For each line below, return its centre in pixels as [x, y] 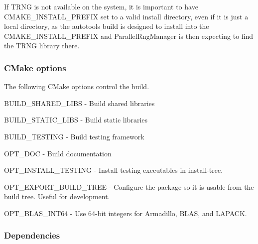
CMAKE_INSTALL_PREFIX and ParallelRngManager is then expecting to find [129, 36]
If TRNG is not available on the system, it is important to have [101, 6]
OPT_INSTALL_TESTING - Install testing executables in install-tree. [114, 170]
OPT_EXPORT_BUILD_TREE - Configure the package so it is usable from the [129, 186]
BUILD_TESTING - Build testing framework [74, 136]
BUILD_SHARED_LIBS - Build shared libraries [79, 103]
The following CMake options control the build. [77, 86]
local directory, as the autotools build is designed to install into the [107, 26]
